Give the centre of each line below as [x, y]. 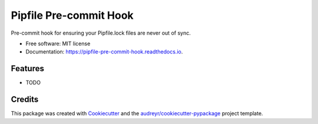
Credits [25, 100]
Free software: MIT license [58, 43]
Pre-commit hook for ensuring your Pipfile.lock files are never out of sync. [101, 33]
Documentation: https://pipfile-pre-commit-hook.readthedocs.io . [104, 52]
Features [27, 68]
